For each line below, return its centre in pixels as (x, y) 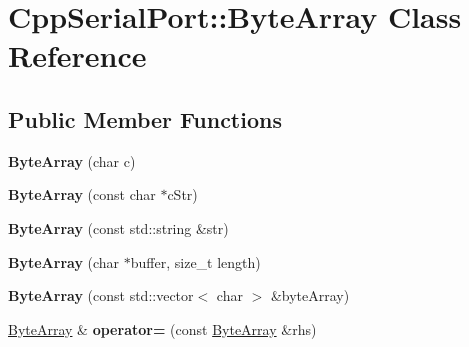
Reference (77, 55)
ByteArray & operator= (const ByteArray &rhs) (162, 328)
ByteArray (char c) (72, 160)
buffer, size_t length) (195, 261)
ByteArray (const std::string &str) (118, 227)
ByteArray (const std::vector (101, 295)
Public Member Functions (145, 118)
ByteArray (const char (82, 194)
